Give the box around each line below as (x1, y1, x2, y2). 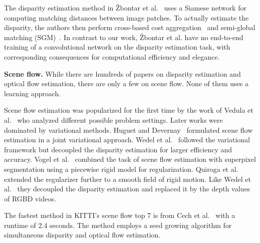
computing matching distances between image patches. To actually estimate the (4, 12, 249, 23)
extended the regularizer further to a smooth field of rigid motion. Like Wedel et (4, 173, 251, 184)
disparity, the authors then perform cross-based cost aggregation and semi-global (4, 22, 255, 33)
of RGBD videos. (4, 193, 56, 203)
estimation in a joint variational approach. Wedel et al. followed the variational (4, 134, 250, 145)
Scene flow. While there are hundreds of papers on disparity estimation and (4, 68, 241, 79)
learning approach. (4, 88, 61, 98)
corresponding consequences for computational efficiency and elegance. (4, 51, 220, 62)
